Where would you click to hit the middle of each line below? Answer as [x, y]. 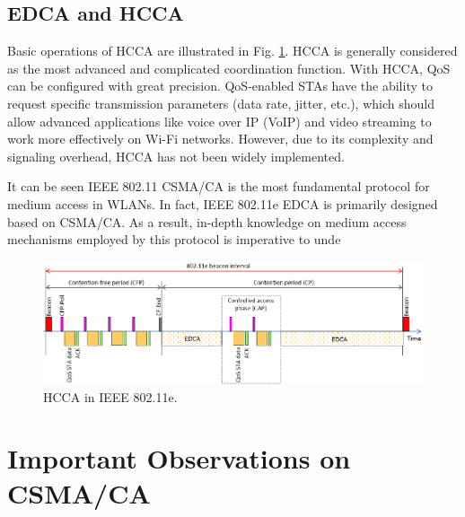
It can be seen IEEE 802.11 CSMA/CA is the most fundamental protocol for [219, 186]
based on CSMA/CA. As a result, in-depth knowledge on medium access [207, 221]
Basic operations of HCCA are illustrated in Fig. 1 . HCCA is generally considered [232, 51]
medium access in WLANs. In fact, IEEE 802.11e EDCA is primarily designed [223, 203]
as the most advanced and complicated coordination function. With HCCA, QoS [229, 68]
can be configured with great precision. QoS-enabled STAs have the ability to [220, 86]
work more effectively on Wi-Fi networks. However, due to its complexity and [220, 139]
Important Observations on [179, 458]
